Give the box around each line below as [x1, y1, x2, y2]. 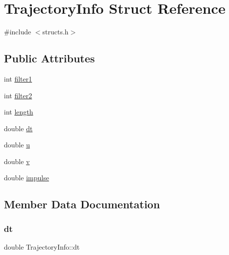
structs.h [42, 27, 69, 37]
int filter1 [4, 73, 32, 84]
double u [4, 140, 30, 150]
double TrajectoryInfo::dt [4, 242, 80, 252]
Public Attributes [4, 51, 95, 66]
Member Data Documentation [4, 197, 160, 212]
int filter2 [4, 90, 32, 100]
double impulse [4, 172, 49, 183]
